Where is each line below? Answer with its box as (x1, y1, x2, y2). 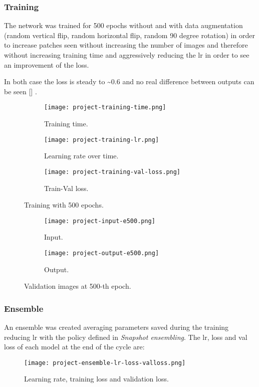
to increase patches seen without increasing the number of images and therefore (4, 40, 248, 50)
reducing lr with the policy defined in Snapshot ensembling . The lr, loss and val (4, 331, 247, 342)
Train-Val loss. (44, 182, 89, 193)
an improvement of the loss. (4, 59, 89, 70)
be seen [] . (4, 86, 37, 96)
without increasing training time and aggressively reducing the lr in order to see (4, 50, 249, 60)
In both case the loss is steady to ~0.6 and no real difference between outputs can (4, 76, 254, 87)
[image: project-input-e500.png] (44, 217, 155, 225)
